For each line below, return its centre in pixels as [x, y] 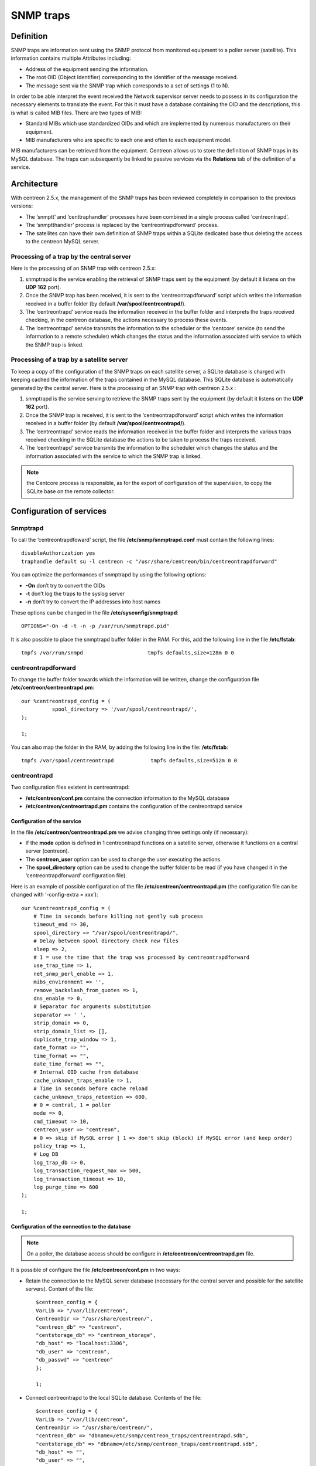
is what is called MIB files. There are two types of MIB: [76, 113]
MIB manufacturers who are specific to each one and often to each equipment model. [129, 140]
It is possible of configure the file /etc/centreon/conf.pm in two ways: [96, 1270]
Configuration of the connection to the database [71, 1227]
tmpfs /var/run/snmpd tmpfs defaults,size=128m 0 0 [128, 653]
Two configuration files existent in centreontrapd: [70, 787]
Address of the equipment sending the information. [87, 69]
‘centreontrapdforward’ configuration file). [76, 875]
